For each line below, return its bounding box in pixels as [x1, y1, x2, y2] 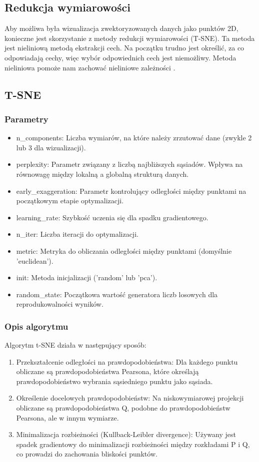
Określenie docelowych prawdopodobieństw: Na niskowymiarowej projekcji [16, 393, 244, 403]
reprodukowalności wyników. [16, 299, 103, 309]
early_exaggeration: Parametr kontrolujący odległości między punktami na [16, 185, 246, 196]
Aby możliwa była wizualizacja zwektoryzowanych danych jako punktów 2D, [4, 23, 238, 33]
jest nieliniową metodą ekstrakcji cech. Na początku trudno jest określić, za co [4, 42, 244, 53]
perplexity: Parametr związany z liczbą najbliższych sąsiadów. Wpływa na [16, 159, 243, 169]
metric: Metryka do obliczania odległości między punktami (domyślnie [16, 245, 232, 256]
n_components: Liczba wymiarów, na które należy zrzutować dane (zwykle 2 [16, 132, 252, 143]
